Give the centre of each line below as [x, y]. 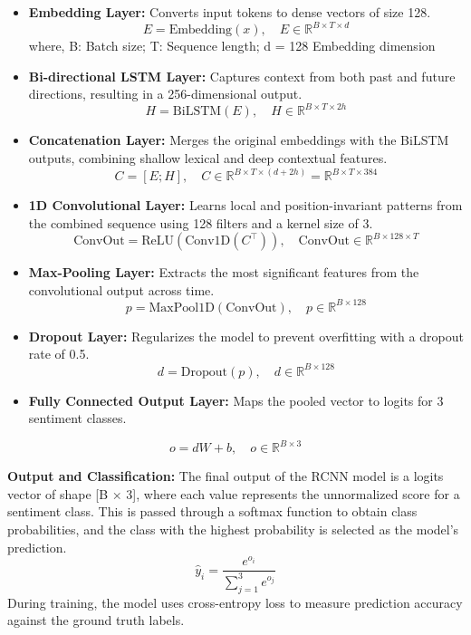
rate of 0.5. [59, 354]
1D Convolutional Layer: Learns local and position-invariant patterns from [245, 205]
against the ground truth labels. [96, 620]
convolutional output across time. [121, 289]
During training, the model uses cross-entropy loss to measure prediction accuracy [235, 602]
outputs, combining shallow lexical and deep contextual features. [208, 157]
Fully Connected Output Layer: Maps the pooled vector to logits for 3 [236, 400]
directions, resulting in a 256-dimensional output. [165, 94]
